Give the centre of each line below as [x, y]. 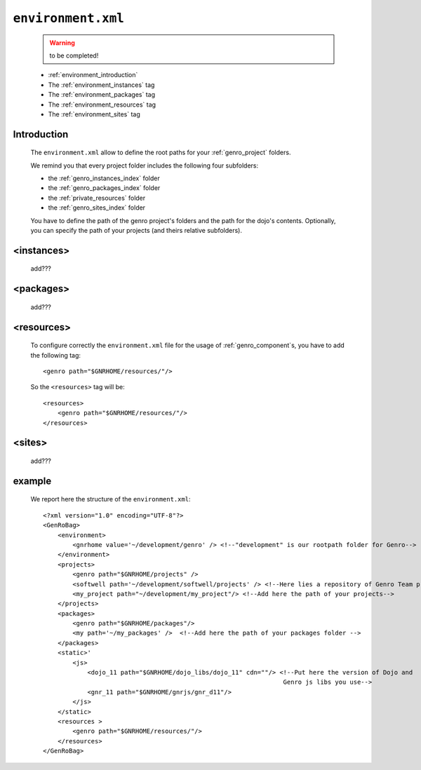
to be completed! [74, 55]
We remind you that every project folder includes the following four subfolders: [145, 166]
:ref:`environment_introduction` [93, 75]
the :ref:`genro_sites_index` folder [97, 208]
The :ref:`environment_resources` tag [102, 104]
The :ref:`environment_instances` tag [101, 85]
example [32, 481]
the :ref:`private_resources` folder [97, 198]
